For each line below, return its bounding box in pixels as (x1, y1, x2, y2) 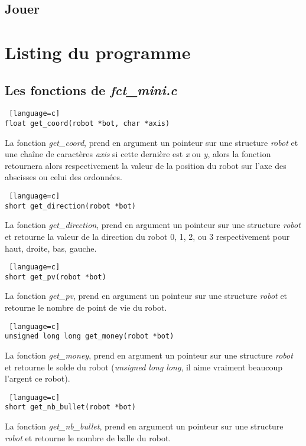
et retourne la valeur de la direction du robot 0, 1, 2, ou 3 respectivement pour (5, 230, 290, 242)
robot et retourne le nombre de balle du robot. (5, 431, 171, 444)
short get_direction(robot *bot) (5, 201, 136, 210)
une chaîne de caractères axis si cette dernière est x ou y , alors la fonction (5, 148, 271, 160)
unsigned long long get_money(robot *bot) (5, 332, 174, 341)
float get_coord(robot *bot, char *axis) (5, 119, 170, 128)
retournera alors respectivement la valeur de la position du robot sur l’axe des (5, 159, 287, 171)
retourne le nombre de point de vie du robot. (5, 301, 167, 314)
